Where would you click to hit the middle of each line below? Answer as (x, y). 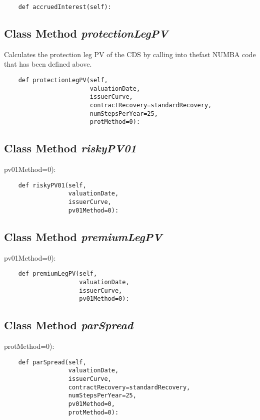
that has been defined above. (48, 64)
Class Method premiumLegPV (83, 236)
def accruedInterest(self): (65, 7)
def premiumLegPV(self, (58, 274)
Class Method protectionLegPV (86, 33)
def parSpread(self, (52, 362)
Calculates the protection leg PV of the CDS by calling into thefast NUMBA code (130, 54)
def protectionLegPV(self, (63, 80)
